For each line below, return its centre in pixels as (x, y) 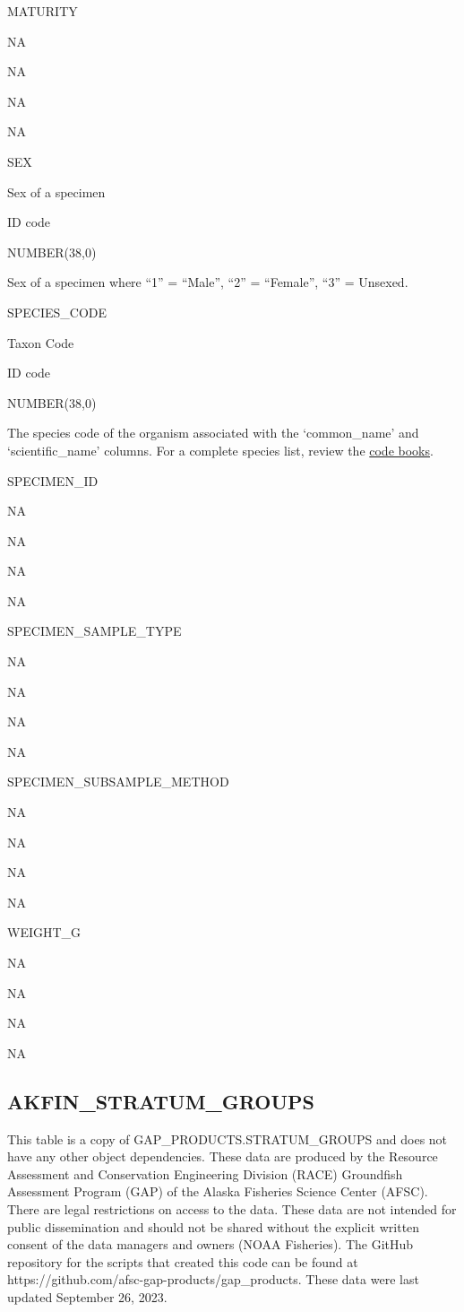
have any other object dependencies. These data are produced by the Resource (223, 1156)
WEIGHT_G (44, 932)
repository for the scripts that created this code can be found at (183, 1261)
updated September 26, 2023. (87, 1296)
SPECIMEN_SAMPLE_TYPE (95, 631)
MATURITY (43, 11)
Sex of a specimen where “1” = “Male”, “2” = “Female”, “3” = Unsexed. (208, 282)
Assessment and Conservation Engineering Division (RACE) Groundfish (205, 1173)
